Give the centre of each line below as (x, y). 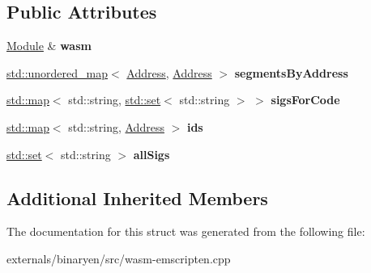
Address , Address (169, 72)
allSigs (151, 154)
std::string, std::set (115, 100)
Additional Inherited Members (137, 197)
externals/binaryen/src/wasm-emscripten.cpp (119, 258)
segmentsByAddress (291, 72)
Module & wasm (49, 46)
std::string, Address (116, 126)
